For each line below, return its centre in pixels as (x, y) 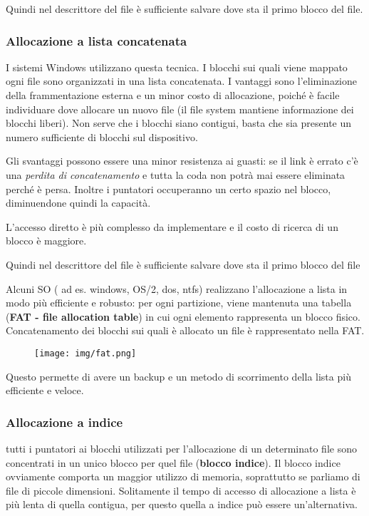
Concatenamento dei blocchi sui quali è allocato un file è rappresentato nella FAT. (185, 330)
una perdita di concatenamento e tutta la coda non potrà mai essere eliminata (176, 174)
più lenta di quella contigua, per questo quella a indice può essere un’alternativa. (182, 504)
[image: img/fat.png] (85, 353)
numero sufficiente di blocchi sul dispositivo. (102, 136)
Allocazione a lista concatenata (97, 40)
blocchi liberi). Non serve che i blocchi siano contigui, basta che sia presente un (179, 123)
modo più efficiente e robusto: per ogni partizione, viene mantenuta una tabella (179, 303)
